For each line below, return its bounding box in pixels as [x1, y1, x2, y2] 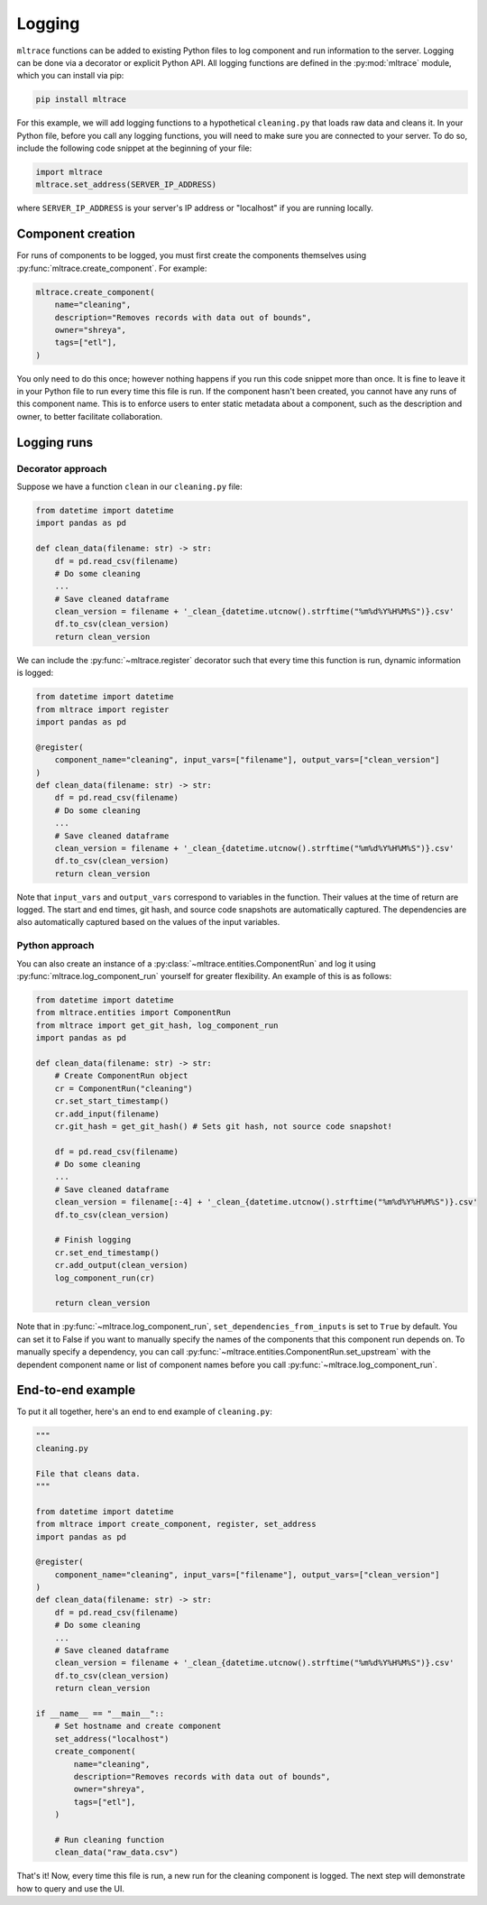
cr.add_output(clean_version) [54, 1260, 188, 1271]
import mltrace [35, 167, 103, 178]
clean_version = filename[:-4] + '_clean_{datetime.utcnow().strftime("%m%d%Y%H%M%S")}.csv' [54, 1197, 478, 1207]
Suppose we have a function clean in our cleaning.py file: [16, 481, 243, 492]
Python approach [16, 939, 95, 952]
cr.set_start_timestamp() [54, 1096, 170, 1106]
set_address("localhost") [54, 1734, 170, 1743]
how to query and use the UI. [16, 1882, 125, 1894]
